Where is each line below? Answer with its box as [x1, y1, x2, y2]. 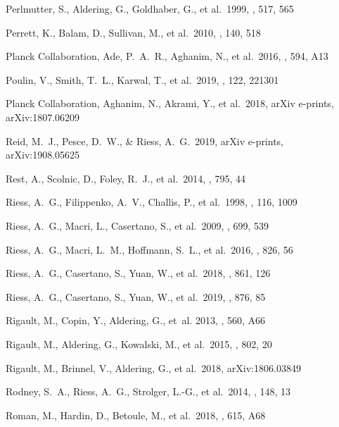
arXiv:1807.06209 [6, 109, 80, 124]
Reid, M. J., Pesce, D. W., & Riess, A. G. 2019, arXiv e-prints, [6, 133, 284, 148]
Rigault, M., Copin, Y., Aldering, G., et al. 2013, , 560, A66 [6, 313, 266, 328]
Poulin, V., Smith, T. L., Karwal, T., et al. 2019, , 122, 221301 [6, 72, 279, 87]
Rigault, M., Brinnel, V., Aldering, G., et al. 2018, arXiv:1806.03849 [6, 360, 301, 375]
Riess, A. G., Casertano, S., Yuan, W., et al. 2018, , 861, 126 [6, 266, 271, 280]
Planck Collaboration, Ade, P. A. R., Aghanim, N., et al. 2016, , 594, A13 [6, 49, 328, 63]
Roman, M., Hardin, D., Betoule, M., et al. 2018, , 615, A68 [6, 407, 266, 422]
